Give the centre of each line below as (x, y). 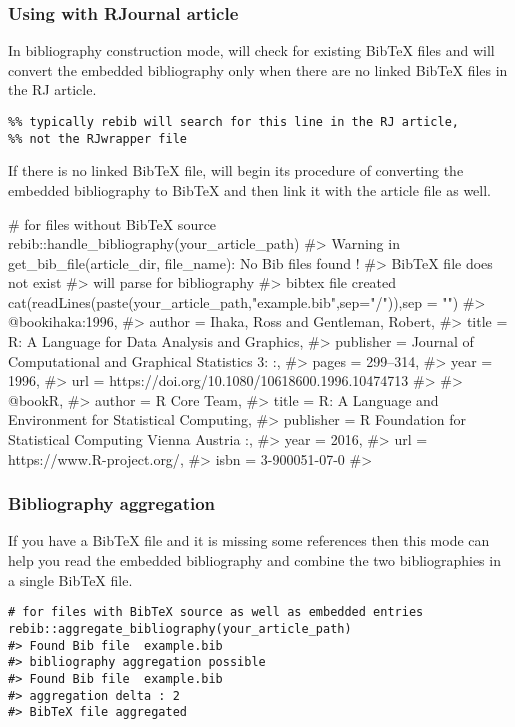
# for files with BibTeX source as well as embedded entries (216, 612)
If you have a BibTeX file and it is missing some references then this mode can (249, 540)
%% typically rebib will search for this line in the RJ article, (234, 122)
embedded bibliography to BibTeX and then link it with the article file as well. (249, 189)
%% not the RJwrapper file (97, 138)
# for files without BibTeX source (112, 223)
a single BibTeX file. (70, 579)
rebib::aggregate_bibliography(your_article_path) (180, 628)
